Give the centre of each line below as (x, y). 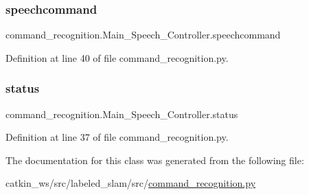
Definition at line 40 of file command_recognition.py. (117, 57)
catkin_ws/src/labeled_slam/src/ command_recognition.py (131, 183)
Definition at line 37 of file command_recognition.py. (117, 137)
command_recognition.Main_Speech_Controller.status (122, 114)
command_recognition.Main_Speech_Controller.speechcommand (143, 35)
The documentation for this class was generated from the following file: (155, 160)
